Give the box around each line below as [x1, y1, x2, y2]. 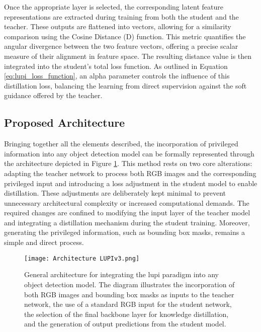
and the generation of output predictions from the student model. [24, 318, 226, 329]
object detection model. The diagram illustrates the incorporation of [24, 279, 235, 289]
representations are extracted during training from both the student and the [4, 11, 239, 22]
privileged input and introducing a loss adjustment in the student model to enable [4, 178, 257, 188]
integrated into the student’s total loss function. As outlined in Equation [4, 60, 228, 71]
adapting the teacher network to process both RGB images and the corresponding [4, 168, 256, 178]
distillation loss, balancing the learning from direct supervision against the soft [4, 80, 247, 91]
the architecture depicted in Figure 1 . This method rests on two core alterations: [4, 158, 252, 169]
